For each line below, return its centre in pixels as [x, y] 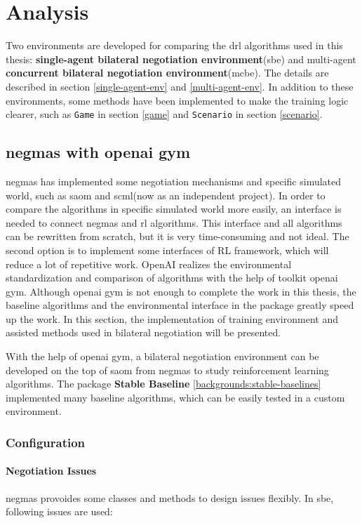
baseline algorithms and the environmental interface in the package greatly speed [180, 305]
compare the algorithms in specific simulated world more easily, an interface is [174, 209]
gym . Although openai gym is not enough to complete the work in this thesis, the [181, 291]
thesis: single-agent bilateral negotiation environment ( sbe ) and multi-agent [181, 59]
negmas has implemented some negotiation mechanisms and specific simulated [174, 181]
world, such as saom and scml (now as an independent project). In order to [166, 195]
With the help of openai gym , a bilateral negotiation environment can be [162, 356]
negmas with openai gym [98, 152]
